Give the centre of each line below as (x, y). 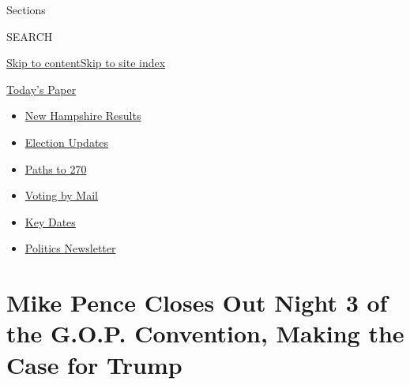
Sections (26, 9)
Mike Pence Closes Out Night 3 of (197, 303)
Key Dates (50, 221)
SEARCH (30, 36)
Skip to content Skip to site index (86, 63)
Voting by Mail (61, 195)
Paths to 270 (56, 168)
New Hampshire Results (83, 116)
